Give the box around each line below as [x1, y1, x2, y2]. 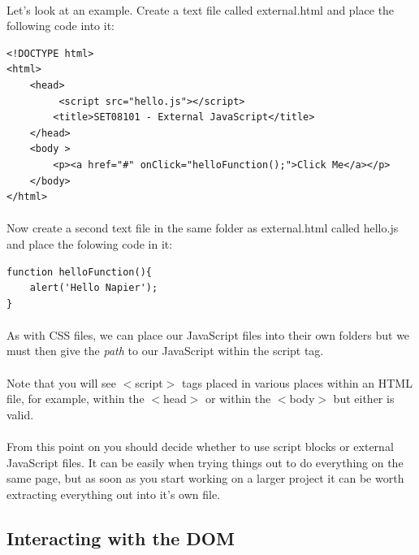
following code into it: [6, 17, 115, 34]
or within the [205, 390, 271, 407]
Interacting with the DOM [6, 525, 235, 550]
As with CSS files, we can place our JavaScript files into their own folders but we [6, 326, 410, 343]
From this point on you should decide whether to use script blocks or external [6, 438, 394, 455]
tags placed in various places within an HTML [181, 374, 413, 391]
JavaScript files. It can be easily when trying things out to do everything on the [6, 453, 404, 470]
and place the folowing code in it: [6, 235, 173, 252]
